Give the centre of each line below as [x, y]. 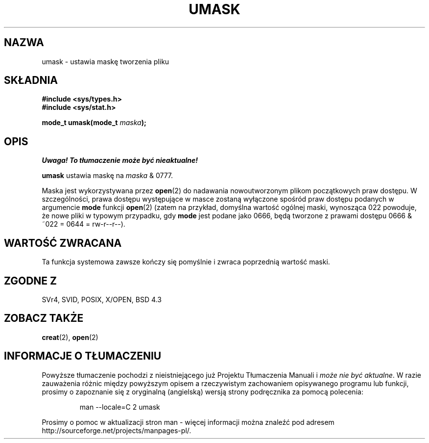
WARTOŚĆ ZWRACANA [63, 243]
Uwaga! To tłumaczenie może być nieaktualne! [120, 160]
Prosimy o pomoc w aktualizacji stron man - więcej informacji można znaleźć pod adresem [188, 422]
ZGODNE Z [31, 281]
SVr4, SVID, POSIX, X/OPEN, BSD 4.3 [102, 299]
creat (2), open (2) [70, 337]
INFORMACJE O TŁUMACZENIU [83, 356]
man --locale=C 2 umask [120, 407]
